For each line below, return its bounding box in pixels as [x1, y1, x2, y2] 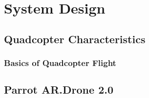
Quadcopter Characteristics [4, 31, 146, 46]
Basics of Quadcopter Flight [4, 57, 116, 69]
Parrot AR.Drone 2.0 [4, 82, 113, 97]
